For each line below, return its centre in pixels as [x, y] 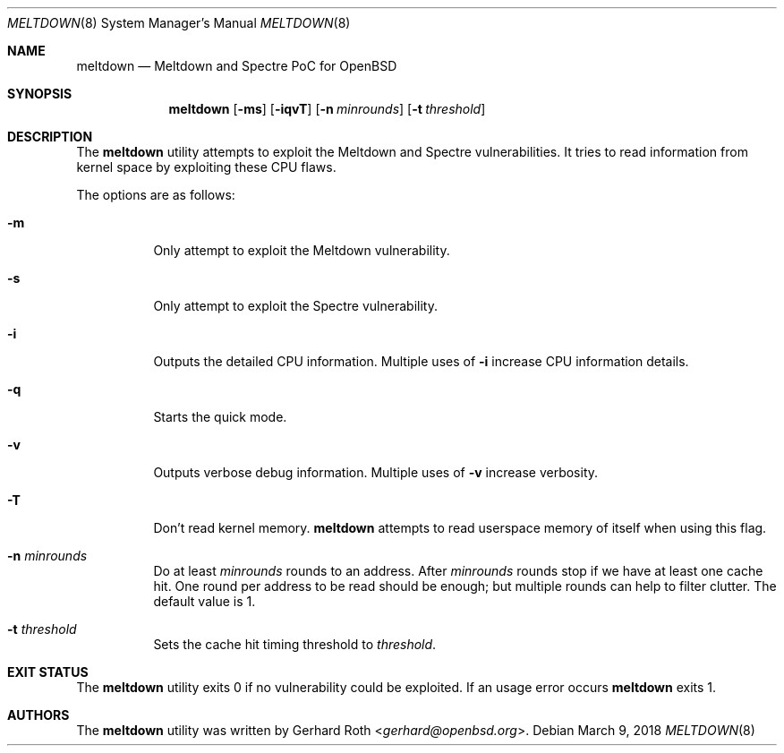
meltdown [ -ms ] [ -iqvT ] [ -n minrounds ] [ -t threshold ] [327, 109]
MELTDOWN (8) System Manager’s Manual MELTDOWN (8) [179, 23]
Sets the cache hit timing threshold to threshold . [295, 644]
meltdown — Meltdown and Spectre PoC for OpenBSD [237, 66]
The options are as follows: [156, 195]
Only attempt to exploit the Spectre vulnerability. [295, 306]
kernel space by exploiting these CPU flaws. [206, 167]
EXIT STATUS [48, 672]
